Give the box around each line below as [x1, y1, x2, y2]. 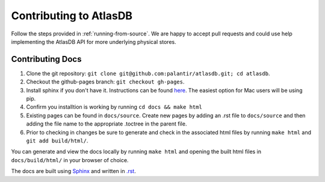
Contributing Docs [11, 54, 82, 64]
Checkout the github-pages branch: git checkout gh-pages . [26, 78, 185, 85]
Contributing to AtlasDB [11, 9, 132, 22]
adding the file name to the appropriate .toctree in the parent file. [26, 120, 187, 127]
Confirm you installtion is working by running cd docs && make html [26, 103, 203, 111]
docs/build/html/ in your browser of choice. [11, 156, 129, 163]
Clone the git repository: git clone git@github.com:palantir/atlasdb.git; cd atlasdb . [26, 70, 270, 77]
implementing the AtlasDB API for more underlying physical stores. [11, 38, 177, 45]
